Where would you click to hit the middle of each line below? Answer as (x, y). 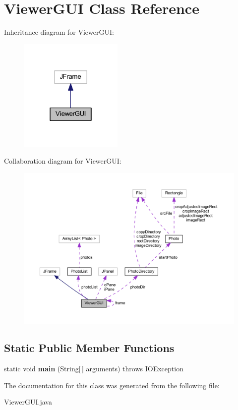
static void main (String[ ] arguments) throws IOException (94, 368)
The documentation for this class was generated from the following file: (112, 385)
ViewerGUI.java (28, 402)
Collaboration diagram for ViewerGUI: (63, 161)
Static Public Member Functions (89, 348)
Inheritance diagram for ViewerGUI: (59, 32)
